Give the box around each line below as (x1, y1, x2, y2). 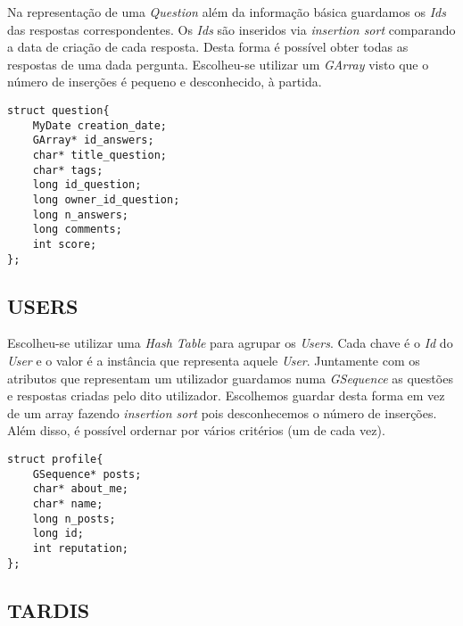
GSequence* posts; (32, 467, 142, 481)
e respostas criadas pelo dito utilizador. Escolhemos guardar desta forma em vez (7, 386, 445, 405)
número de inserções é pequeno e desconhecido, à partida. (7, 72, 322, 91)
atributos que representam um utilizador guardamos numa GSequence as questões (7, 368, 453, 387)
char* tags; (32, 163, 103, 177)
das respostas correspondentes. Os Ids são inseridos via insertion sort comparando (7, 20, 456, 38)
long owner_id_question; (32, 193, 180, 206)
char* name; (32, 497, 103, 510)
